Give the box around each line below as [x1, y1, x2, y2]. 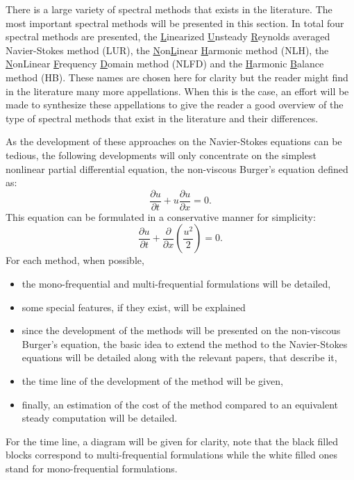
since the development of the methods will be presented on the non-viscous [22, 323, 341, 338]
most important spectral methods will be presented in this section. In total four [6, 15, 344, 30]
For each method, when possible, [6, 253, 144, 267]
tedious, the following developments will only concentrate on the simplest [6, 147, 317, 162]
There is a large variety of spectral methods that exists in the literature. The [6, 2, 332, 16]
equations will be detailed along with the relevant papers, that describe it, [22, 350, 337, 365]
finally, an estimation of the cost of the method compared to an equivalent [22, 397, 338, 411]
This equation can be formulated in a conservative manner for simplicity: [6, 209, 316, 224]
